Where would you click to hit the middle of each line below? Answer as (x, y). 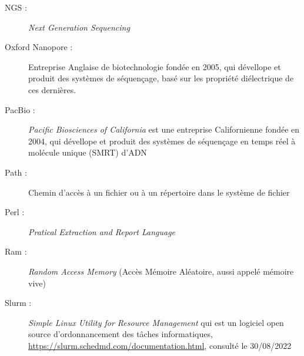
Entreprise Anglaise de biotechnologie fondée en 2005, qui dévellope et (155, 66)
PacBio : (20, 109)
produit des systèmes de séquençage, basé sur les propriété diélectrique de (161, 78)
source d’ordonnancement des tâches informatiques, (121, 334)
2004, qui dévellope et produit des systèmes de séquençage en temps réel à (162, 141)
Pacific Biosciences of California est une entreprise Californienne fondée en (164, 129)
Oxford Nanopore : (39, 47)
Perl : (15, 212)
